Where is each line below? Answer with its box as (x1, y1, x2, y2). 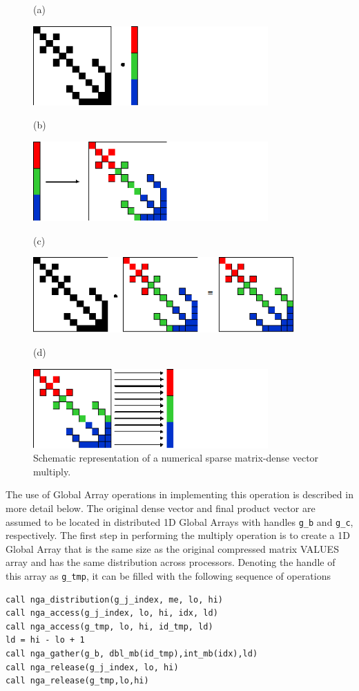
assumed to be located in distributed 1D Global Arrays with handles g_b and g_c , (6, 514, 353, 529)
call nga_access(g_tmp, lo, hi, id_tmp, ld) (6, 621, 213, 632)
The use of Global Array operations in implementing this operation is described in (6, 487, 353, 502)
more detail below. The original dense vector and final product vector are (6, 501, 316, 515)
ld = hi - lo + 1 (6, 635, 85, 645)
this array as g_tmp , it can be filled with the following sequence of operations (6, 569, 331, 583)
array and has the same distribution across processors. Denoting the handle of (6, 555, 336, 569)
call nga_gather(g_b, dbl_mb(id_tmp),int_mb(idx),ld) (6, 649, 258, 659)
